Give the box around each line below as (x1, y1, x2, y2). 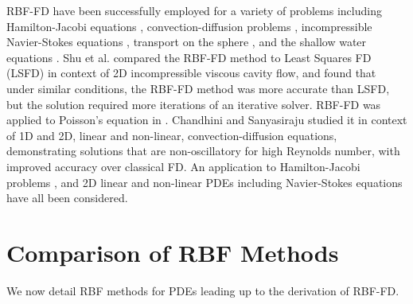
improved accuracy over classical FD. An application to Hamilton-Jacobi (6, 158, 360, 174)
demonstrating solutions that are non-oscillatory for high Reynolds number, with (6, 142, 400, 159)
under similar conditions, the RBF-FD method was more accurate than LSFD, (6, 80, 390, 96)
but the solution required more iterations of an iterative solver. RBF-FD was (6, 95, 381, 112)
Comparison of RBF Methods (6, 236, 339, 268)
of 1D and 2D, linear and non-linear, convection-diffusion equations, (6, 127, 337, 143)
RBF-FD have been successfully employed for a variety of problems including (6, 2, 382, 18)
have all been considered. (6, 189, 128, 206)
